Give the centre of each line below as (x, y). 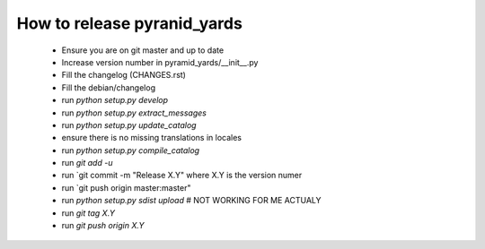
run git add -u (87, 163)
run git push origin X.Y (103, 226)
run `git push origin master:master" (126, 187)
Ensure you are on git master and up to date (143, 50)
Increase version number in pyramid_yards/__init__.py (160, 62)
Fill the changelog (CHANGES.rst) (123, 75)
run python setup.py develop (115, 100)
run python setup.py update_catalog (129, 124)
